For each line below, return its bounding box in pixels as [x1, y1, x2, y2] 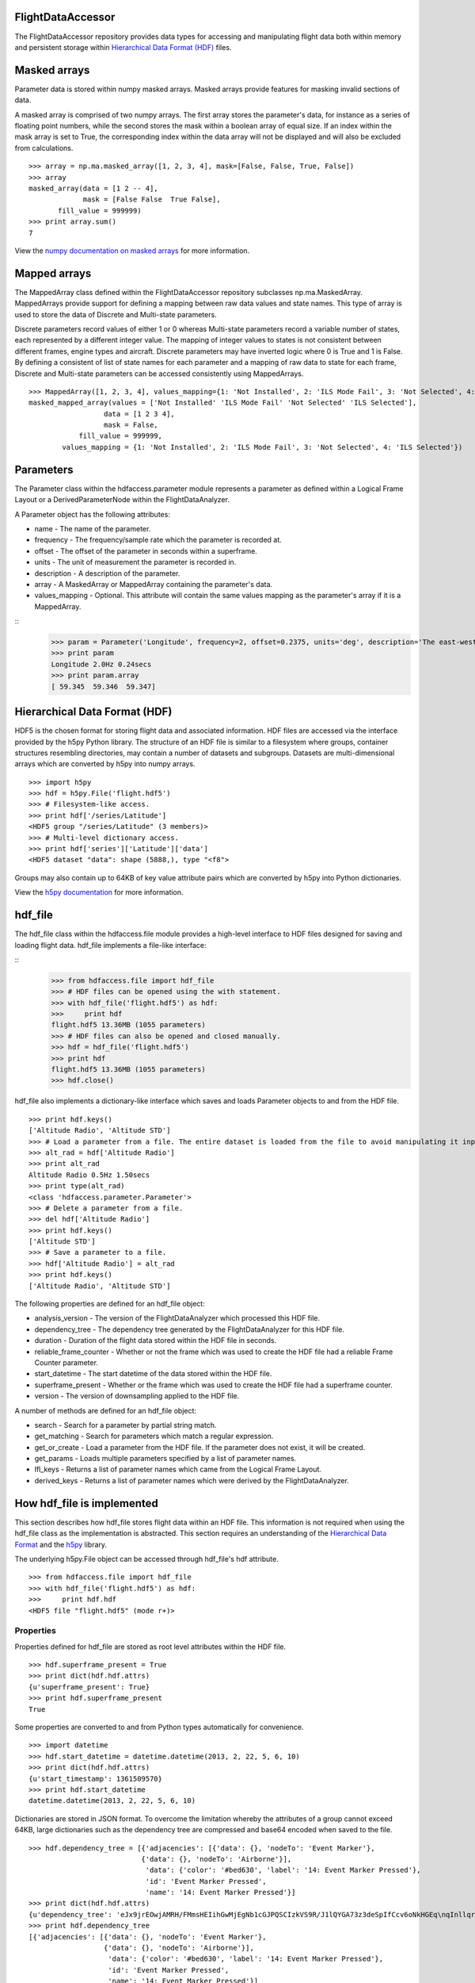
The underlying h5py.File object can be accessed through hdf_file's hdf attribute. [14, 1554, 279, 1563]
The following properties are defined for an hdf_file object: [14, 1299, 205, 1309]
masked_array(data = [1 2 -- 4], [28, 183, 158, 193]
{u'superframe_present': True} [28, 1682, 150, 1691]
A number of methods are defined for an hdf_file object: [14, 1406, 197, 1415]
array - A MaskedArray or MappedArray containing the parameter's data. [34, 579, 273, 589]
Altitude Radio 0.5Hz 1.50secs [28, 1170, 150, 1179]
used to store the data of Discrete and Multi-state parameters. [14, 309, 217, 319]
